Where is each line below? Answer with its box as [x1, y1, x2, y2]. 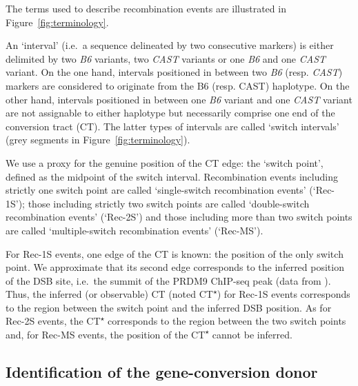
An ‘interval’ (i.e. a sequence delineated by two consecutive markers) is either [6, 38, 334, 52]
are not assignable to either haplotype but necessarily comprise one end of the [6, 105, 335, 120]
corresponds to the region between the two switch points [108, 314, 346, 328]
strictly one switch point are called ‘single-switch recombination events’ [6, 183, 306, 197]
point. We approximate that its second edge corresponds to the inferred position [6, 260, 344, 274]
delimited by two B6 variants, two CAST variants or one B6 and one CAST [6, 51, 326, 65]
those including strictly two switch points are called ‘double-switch [28, 196, 310, 210]
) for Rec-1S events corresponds [217, 287, 350, 301]
